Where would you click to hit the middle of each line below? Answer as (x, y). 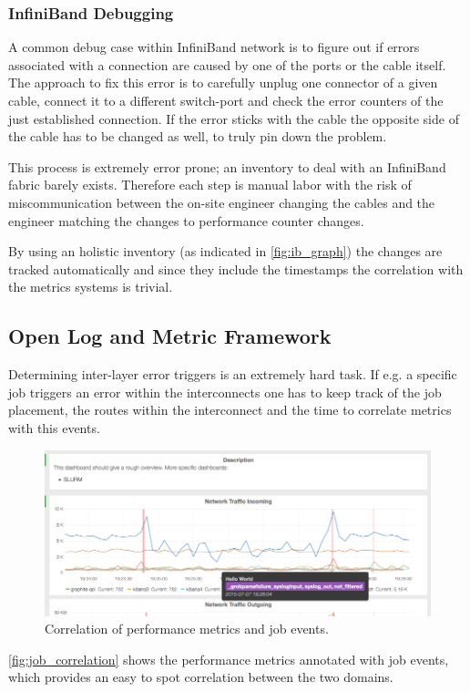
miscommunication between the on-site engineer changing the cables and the (222, 202)
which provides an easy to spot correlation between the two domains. (201, 677)
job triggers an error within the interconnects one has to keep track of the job (225, 392)
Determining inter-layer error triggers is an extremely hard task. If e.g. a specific (233, 374)
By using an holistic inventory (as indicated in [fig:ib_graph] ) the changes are (225, 251)
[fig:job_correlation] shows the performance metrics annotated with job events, (229, 659)
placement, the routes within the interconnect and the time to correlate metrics (230, 410)
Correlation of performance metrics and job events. (187, 629)
